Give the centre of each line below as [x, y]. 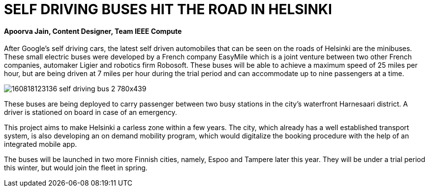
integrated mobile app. [41, 144]
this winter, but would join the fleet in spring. [76, 168]
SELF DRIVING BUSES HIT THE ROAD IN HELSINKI [168, 9]
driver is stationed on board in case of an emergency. [91, 112]
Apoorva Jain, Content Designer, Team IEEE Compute [93, 31]
